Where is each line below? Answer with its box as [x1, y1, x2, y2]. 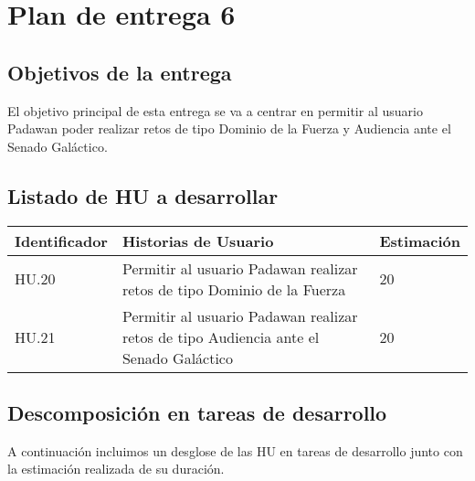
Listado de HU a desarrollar [7, 181, 279, 209]
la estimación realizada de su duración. [7, 459, 225, 478]
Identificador [15, 230, 108, 251]
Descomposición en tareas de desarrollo [7, 398, 387, 426]
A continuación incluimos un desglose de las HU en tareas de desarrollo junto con [7, 441, 463, 460]
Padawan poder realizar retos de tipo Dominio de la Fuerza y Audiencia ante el [7, 119, 451, 138]
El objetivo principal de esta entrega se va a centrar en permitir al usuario [7, 101, 423, 120]
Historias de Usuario [121, 230, 274, 251]
